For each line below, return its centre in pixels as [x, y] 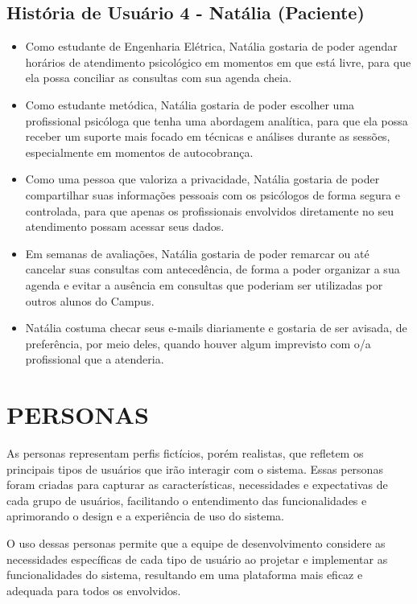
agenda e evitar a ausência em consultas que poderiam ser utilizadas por [204, 284]
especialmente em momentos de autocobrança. [139, 152]
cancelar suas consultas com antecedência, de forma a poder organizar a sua [213, 269]
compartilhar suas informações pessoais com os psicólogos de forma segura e [213, 194]
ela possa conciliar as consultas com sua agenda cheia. [159, 78]
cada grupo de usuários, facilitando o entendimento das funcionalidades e [187, 500]
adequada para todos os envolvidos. [94, 590]
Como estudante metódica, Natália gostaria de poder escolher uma [190, 104]
